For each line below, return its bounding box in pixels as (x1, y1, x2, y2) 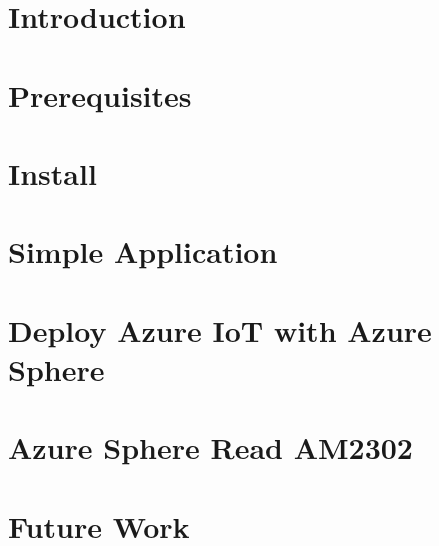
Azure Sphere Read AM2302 (8, 427, 413, 468)
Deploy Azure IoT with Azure (8, 309, 432, 350)
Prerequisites (8, 74, 192, 115)
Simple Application (8, 231, 278, 272)
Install (8, 152, 97, 193)
